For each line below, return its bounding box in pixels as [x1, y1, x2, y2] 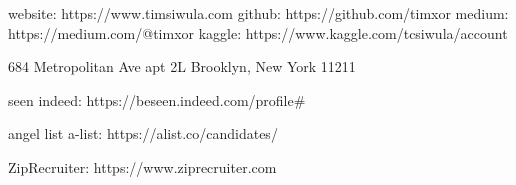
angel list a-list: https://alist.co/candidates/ [8, 123, 278, 144]
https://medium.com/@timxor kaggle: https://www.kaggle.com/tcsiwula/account [8, 22, 508, 43]
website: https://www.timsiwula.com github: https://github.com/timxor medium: [8, 3, 509, 23]
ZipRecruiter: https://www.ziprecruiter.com [8, 156, 277, 177]
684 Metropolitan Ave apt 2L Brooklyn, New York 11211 [8, 56, 356, 77]
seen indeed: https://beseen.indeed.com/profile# [8, 89, 306, 110]
